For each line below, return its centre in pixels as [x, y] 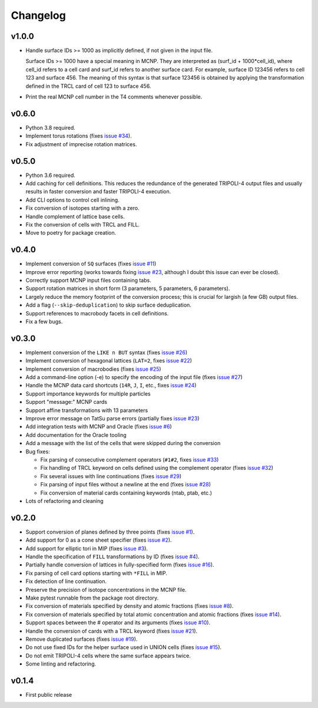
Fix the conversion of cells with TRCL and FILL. [83, 225]
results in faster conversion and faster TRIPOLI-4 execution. [98, 192]
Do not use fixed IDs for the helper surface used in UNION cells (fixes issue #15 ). [124, 647]
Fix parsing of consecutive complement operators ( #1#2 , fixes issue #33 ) [130, 459]
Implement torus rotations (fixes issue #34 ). [79, 136]
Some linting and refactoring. [61, 664]
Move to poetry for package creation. [71, 233]
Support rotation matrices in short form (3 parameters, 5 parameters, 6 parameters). [128, 288]
